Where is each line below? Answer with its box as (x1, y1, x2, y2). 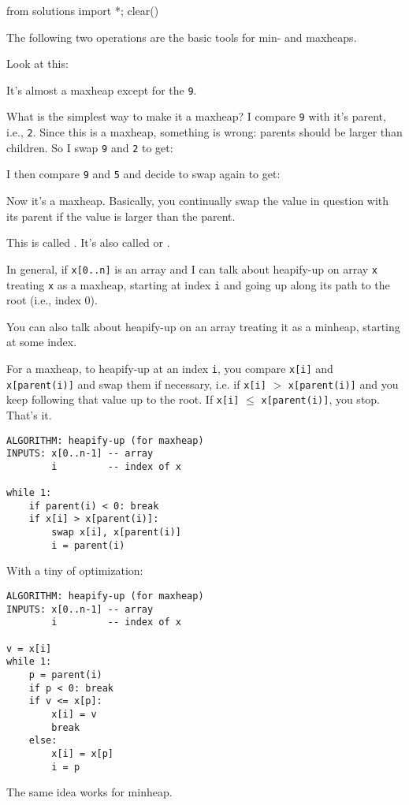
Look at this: (6, 55, 69, 72)
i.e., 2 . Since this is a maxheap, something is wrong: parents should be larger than (6, 124, 403, 140)
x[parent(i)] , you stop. (261, 391, 381, 408)
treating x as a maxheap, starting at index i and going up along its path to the (6, 276, 390, 293)
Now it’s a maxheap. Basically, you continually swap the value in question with (6, 192, 389, 209)
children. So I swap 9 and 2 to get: (6, 139, 173, 155)
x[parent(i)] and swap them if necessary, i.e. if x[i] (6, 375, 266, 392)
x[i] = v (51, 708, 97, 720)
